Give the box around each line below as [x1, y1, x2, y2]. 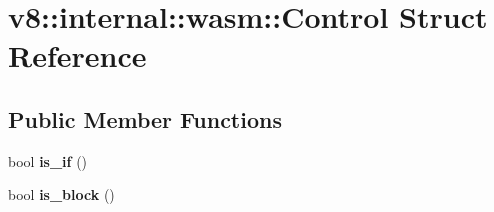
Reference [8, 35, 147, 76]
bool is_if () [8, 150, 88, 171]
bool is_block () [8, 184, 115, 205]
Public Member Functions [8, 103, 282, 134]
